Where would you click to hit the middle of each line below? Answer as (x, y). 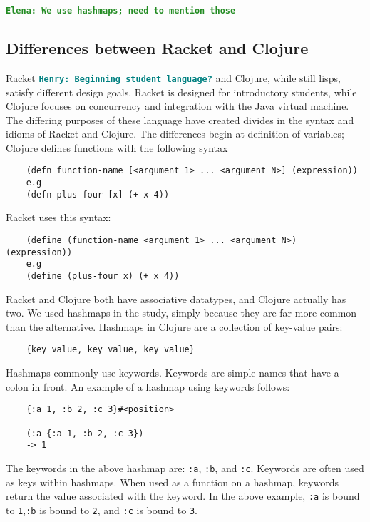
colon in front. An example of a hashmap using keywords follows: (148, 386)
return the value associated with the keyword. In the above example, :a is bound (183, 496)
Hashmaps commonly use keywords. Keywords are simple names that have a (173, 373)
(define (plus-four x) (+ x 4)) (103, 276)
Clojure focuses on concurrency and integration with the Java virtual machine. (178, 106)
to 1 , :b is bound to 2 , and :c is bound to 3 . (102, 510)
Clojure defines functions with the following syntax (117, 147)
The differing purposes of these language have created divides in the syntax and (180, 119)
